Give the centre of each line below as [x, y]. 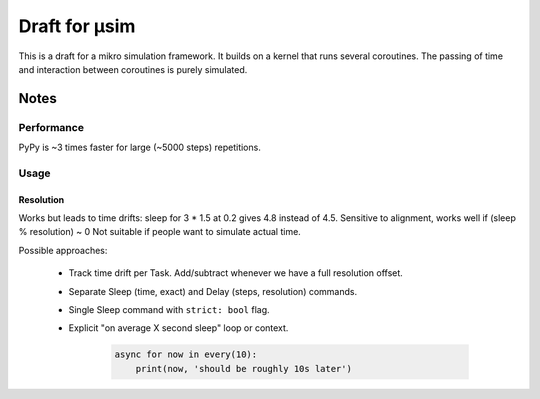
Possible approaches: [63, 250]
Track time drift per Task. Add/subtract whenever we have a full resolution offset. [236, 273]
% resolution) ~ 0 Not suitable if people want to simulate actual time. [160, 232]
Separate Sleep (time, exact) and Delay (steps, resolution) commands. [213, 291]
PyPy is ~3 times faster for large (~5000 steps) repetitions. [140, 147]
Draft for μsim [77, 26]
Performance [51, 127]
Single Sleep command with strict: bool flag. [169, 309]
